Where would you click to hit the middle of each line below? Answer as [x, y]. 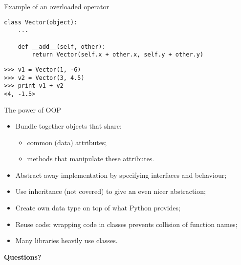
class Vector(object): [41, 22]
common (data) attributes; [67, 142]
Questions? [23, 256]
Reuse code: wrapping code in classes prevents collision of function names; [126, 224]
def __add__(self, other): [62, 47]
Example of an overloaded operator [56, 6]
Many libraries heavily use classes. [66, 240]
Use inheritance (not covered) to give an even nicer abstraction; [110, 191]
